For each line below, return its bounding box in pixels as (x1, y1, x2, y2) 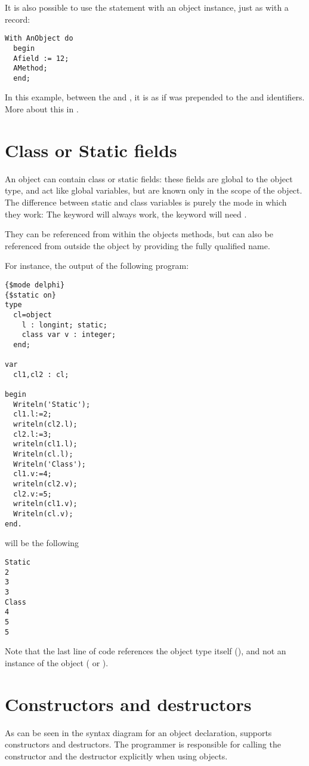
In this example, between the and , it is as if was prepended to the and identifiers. (5, 91, 305, 103)
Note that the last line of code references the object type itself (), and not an (5, 645, 286, 657)
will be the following (5, 537, 79, 549)
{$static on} (5, 290, 56, 299)
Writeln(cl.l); (13, 450, 73, 459)
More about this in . (5, 103, 79, 115)
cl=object (13, 310, 52, 319)
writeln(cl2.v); (13, 480, 78, 489)
